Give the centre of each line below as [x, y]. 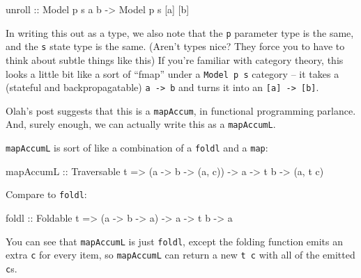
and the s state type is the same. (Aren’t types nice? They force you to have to [175, 46]
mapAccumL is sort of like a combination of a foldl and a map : [137, 148]
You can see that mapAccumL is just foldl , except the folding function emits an [174, 241]
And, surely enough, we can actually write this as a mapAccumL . [141, 124]
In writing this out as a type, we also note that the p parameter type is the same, [180, 32]
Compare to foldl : [46, 194]
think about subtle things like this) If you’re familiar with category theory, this [175, 59]
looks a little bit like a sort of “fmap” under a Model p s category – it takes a [172, 73]
